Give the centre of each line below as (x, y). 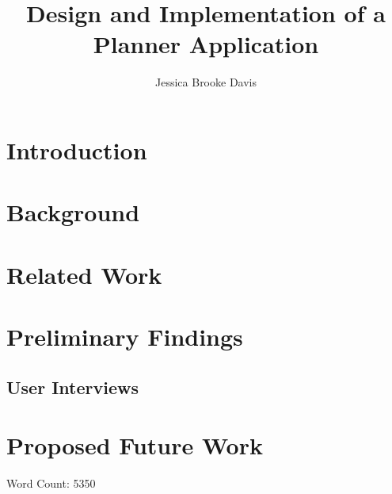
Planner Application (206, 44)
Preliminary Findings (125, 337)
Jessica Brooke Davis (206, 82)
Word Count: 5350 (51, 483)
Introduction (77, 149)
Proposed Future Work (135, 445)
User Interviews (72, 387)
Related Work (84, 274)
